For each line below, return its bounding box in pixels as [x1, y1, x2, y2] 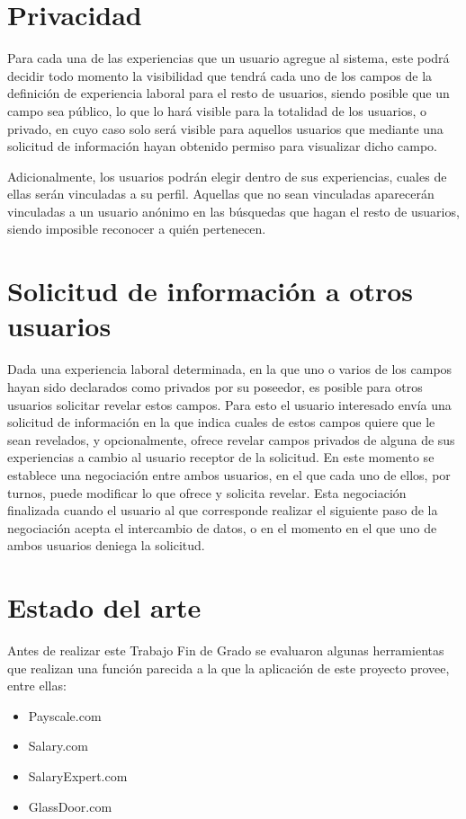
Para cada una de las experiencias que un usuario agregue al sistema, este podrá [7, 49, 450, 67]
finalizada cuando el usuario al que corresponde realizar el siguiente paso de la [7, 501, 438, 520]
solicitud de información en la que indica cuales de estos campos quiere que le [7, 413, 435, 432]
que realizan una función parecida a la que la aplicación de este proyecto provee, [7, 658, 450, 677]
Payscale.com [28, 706, 102, 725]
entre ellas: [7, 676, 67, 695]
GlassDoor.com [28, 797, 112, 815]
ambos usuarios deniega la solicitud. [7, 536, 205, 555]
